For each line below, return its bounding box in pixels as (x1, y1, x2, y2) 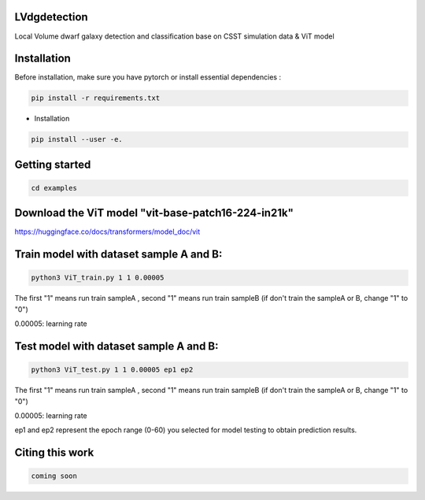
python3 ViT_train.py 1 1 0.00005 (31, 273, 164, 283)
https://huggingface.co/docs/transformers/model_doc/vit (14, 227, 201, 236)
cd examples (31, 183, 78, 192)
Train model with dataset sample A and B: (14, 248, 223, 261)
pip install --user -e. (31, 135, 124, 144)
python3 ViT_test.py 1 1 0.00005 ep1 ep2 (31, 365, 194, 374)
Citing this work (14, 446, 94, 460)
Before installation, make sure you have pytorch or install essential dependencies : (14, 72, 282, 82)
